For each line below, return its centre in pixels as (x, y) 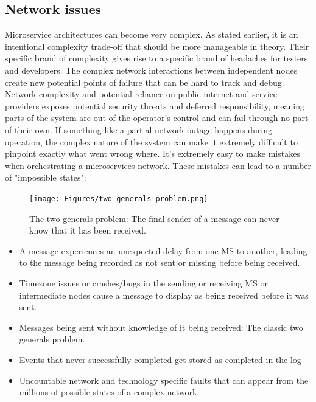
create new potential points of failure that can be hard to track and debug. (145, 82)
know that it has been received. (88, 230)
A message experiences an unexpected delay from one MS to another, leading (163, 250)
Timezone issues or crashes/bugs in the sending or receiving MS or (144, 282)
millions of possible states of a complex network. (109, 392)
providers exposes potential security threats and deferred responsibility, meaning (155, 106)
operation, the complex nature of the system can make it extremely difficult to (151, 141)
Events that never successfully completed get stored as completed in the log (160, 359)
